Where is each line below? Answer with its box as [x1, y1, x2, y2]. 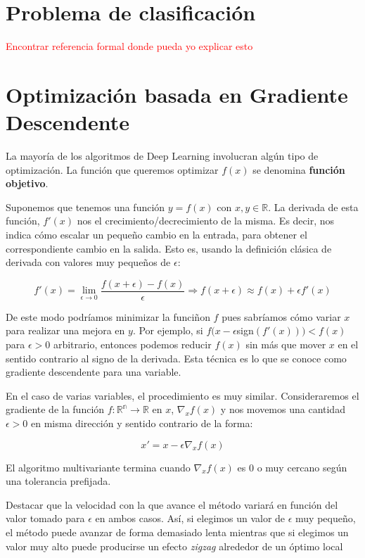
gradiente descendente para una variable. [6, 364, 181, 379]
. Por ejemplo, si [132, 323, 203, 338]
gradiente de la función [6, 402, 105, 417]
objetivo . [6, 176, 49, 191]
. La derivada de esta [268, 199, 359, 214]
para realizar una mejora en [6, 323, 125, 338]
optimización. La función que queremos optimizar [6, 162, 219, 177]
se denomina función [252, 162, 345, 177]
